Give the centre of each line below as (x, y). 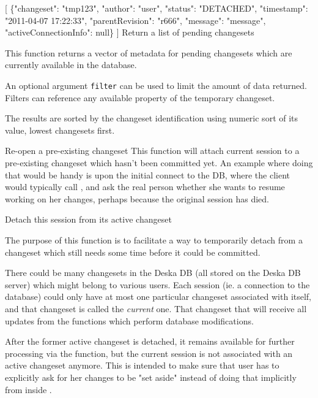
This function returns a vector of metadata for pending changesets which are (149, 52)
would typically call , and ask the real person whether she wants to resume (145, 187)
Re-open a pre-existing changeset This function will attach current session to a (152, 151)
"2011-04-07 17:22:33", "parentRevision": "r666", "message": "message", (135, 20)
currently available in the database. (71, 65)
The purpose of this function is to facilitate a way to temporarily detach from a (154, 239)
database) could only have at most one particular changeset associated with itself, (158, 297)
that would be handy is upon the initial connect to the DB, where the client (148, 174)
